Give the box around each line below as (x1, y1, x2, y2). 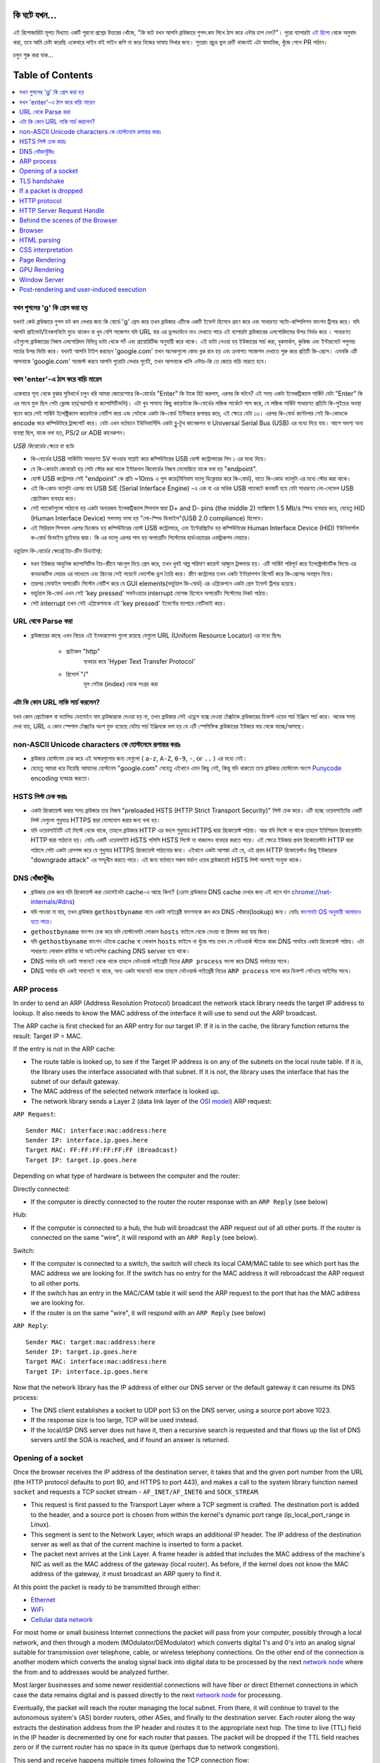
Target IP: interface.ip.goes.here (25, 1367, 148, 1375)
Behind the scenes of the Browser (19, 216, 118, 225)
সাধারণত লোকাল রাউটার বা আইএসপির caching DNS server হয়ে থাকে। (30, 947, 191, 956)
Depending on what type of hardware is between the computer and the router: (13, 1171, 241, 1181)
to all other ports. (30, 1279, 81, 1287)
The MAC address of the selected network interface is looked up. (30, 1087, 220, 1096)
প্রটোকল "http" (65, 647, 101, 656)
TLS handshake (19, 176, 65, 185)
